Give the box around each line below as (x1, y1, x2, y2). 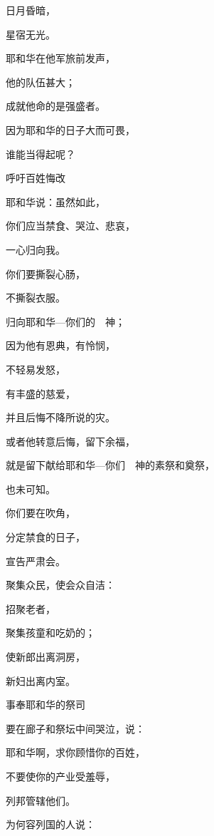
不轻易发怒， (6, 361, 65, 376)
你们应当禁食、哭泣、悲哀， (6, 218, 135, 233)
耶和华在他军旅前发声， (6, 51, 115, 66)
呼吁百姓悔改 (6, 170, 65, 185)
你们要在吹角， (6, 505, 75, 520)
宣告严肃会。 (6, 553, 65, 568)
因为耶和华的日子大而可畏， (6, 122, 135, 137)
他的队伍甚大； (6, 74, 75, 89)
